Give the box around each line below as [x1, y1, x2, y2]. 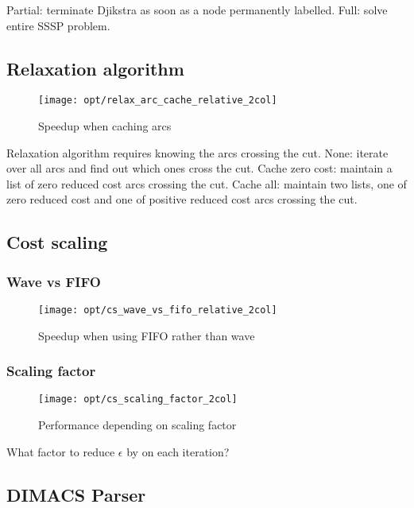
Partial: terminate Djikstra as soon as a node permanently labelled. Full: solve [6, 2, 388, 17]
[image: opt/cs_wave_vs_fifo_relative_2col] [38, 304, 277, 316]
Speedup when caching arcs [38, 118, 172, 134]
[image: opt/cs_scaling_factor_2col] [38, 394, 238, 405]
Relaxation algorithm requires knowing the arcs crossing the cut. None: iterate [6, 144, 389, 161]
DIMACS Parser [6, 482, 146, 506]
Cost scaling [6, 230, 108, 254]
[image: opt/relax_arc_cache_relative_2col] [38, 95, 277, 107]
